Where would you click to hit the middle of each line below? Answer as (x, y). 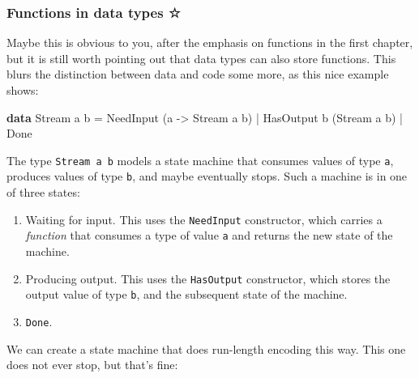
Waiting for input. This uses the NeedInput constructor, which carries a (204, 219)
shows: (23, 90)
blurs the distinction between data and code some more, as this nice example (198, 74)
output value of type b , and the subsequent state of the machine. (186, 294)
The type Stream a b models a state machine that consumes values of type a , (200, 160)
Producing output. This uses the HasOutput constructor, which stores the (208, 278)
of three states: (43, 192)
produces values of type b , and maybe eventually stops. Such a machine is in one (207, 176)
